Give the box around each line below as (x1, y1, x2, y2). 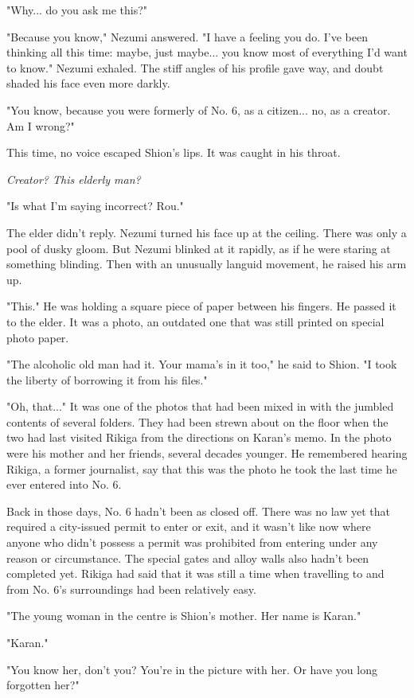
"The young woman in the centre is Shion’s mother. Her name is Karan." (6, 607, 361, 624)
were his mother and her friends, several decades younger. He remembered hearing (6, 445, 408, 462)
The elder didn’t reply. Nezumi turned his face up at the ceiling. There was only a (6, 224, 407, 240)
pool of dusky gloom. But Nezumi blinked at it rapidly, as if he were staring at (6, 240, 391, 256)
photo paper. (6, 329, 69, 345)
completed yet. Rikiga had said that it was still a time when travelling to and (6, 565, 385, 582)
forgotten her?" (6, 677, 80, 693)
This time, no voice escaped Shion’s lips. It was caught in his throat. (6, 144, 341, 161)
